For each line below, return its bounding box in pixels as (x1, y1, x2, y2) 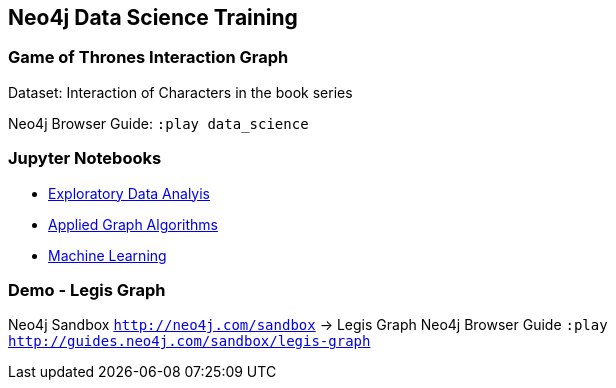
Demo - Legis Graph (8, 279, 166, 300)
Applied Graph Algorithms (48, 215, 218, 233)
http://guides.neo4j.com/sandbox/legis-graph (8, 333, 371, 350)
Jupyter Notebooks (8, 148, 162, 169)
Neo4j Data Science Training (8, 5, 298, 30)
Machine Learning (48, 246, 167, 264)
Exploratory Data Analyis (48, 184, 210, 202)
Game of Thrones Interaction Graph (8, 47, 289, 68)
